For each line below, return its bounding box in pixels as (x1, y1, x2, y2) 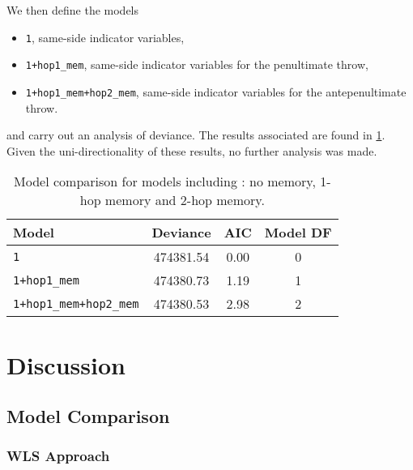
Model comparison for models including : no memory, (14, 172, 316, 191)
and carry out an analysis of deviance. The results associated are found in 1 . (6, 126, 385, 143)
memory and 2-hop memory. (104, 190, 265, 210)
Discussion (6, 348, 126, 381)
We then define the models (6, 2, 139, 18)
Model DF (264, 223, 332, 242)
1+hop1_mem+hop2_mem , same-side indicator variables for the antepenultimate (25, 83, 407, 100)
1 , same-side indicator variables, (25, 28, 185, 45)
